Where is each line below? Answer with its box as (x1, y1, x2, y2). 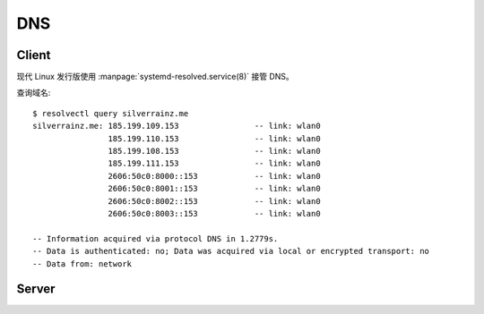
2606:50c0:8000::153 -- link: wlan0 (108, 171, 322, 181)
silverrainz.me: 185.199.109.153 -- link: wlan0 (32, 121, 322, 132)
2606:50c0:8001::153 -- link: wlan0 (108, 183, 322, 194)
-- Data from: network (32, 259, 133, 268)
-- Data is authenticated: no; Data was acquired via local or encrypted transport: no (32, 246, 430, 257)
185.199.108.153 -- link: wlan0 (108, 146, 322, 157)
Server (16, 282, 56, 297)
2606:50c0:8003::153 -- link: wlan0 (108, 208, 322, 218)
